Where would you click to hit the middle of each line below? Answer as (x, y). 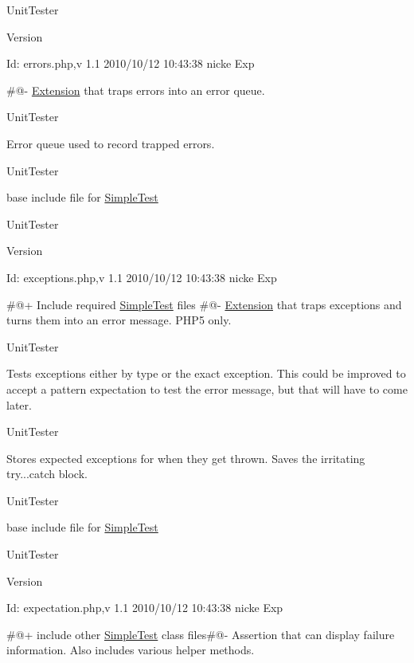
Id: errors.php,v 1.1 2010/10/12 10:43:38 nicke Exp (131, 63)
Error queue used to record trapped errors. (111, 143)
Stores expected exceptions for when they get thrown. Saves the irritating (186, 458)
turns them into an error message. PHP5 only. (119, 320)
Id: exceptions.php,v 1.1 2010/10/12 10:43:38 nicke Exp (142, 277)
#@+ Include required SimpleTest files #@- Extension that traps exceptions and (204, 304)
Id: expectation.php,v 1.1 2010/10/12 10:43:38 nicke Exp (145, 608)
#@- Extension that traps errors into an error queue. (136, 90)
